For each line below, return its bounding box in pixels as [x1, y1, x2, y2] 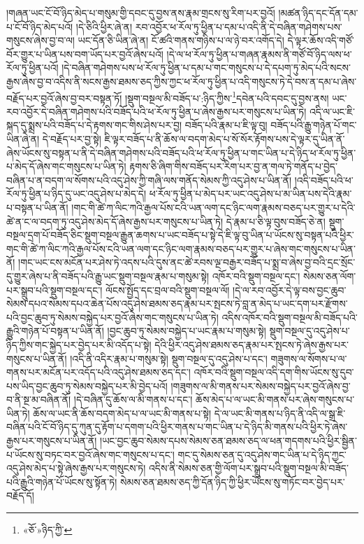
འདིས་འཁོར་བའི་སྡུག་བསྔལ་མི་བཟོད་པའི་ [221, 309, 358, 324]
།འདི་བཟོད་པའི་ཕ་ [294, 172, 354, 187]
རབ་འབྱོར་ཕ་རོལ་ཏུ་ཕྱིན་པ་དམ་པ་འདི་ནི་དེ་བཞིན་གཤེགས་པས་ [135, 19, 342, 34]
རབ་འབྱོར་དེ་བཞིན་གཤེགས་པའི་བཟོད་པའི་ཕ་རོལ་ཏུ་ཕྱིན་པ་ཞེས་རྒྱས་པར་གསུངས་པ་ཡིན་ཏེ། [6, 104, 307, 118]
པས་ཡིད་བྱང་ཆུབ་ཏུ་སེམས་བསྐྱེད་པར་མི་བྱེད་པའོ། [6, 378, 168, 393]
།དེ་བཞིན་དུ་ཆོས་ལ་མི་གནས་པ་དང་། [73, 392, 193, 407]
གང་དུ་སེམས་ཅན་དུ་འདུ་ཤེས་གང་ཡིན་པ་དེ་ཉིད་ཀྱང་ [177, 447, 347, 461]
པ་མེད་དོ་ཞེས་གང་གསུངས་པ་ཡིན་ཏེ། [6, 159, 126, 174]
